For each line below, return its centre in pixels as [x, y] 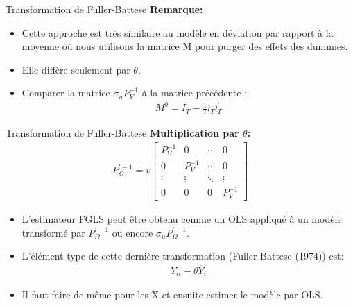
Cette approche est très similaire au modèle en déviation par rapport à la [178, 32]
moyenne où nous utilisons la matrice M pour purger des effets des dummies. [185, 46]
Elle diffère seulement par [76, 69]
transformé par [53, 232]
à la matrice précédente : [195, 93]
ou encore [132, 232]
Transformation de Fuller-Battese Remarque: [104, 9]
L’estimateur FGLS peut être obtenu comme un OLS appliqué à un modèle [182, 218]
